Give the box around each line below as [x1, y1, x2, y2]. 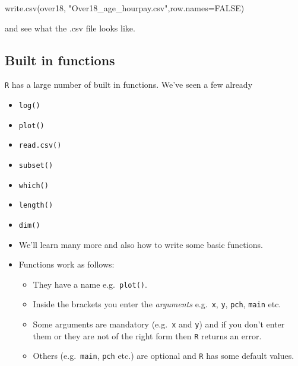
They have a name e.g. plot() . [33, 278, 147, 290]
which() [18, 181, 49, 190]
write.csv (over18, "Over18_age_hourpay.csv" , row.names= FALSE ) [5, 2, 245, 14]
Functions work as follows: [18, 258, 115, 270]
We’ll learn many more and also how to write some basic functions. [18, 238, 263, 250]
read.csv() [18, 141, 62, 150]
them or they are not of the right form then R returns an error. [33, 329, 262, 342]
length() [18, 201, 53, 210]
